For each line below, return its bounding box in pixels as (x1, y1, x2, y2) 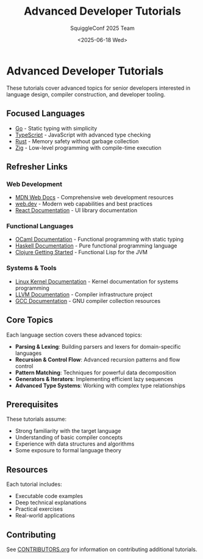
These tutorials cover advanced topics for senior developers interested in (6, 84, 191, 91)
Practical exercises (15, 505, 63, 513)
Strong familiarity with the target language (15, 427, 121, 435)
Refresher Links (6, 162, 68, 172)
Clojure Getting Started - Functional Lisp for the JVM (15, 249, 148, 256)
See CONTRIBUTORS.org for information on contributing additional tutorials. (6, 546, 198, 553)
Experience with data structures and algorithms (15, 440, 135, 447)
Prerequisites (6, 399, 59, 410)
